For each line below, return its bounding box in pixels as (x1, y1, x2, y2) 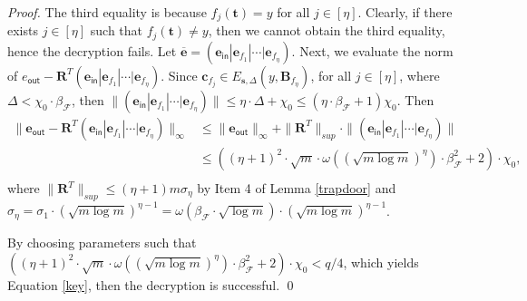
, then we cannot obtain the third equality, (208, 21, 445, 40)
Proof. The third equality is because (7, 3, 207, 21)
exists (7, 21, 38, 40)
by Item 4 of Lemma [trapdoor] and (197, 179, 396, 197)
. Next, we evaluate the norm (291, 41, 454, 60)
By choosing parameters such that (7, 233, 197, 252)
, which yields (343, 252, 419, 271)
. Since (161, 65, 198, 84)
